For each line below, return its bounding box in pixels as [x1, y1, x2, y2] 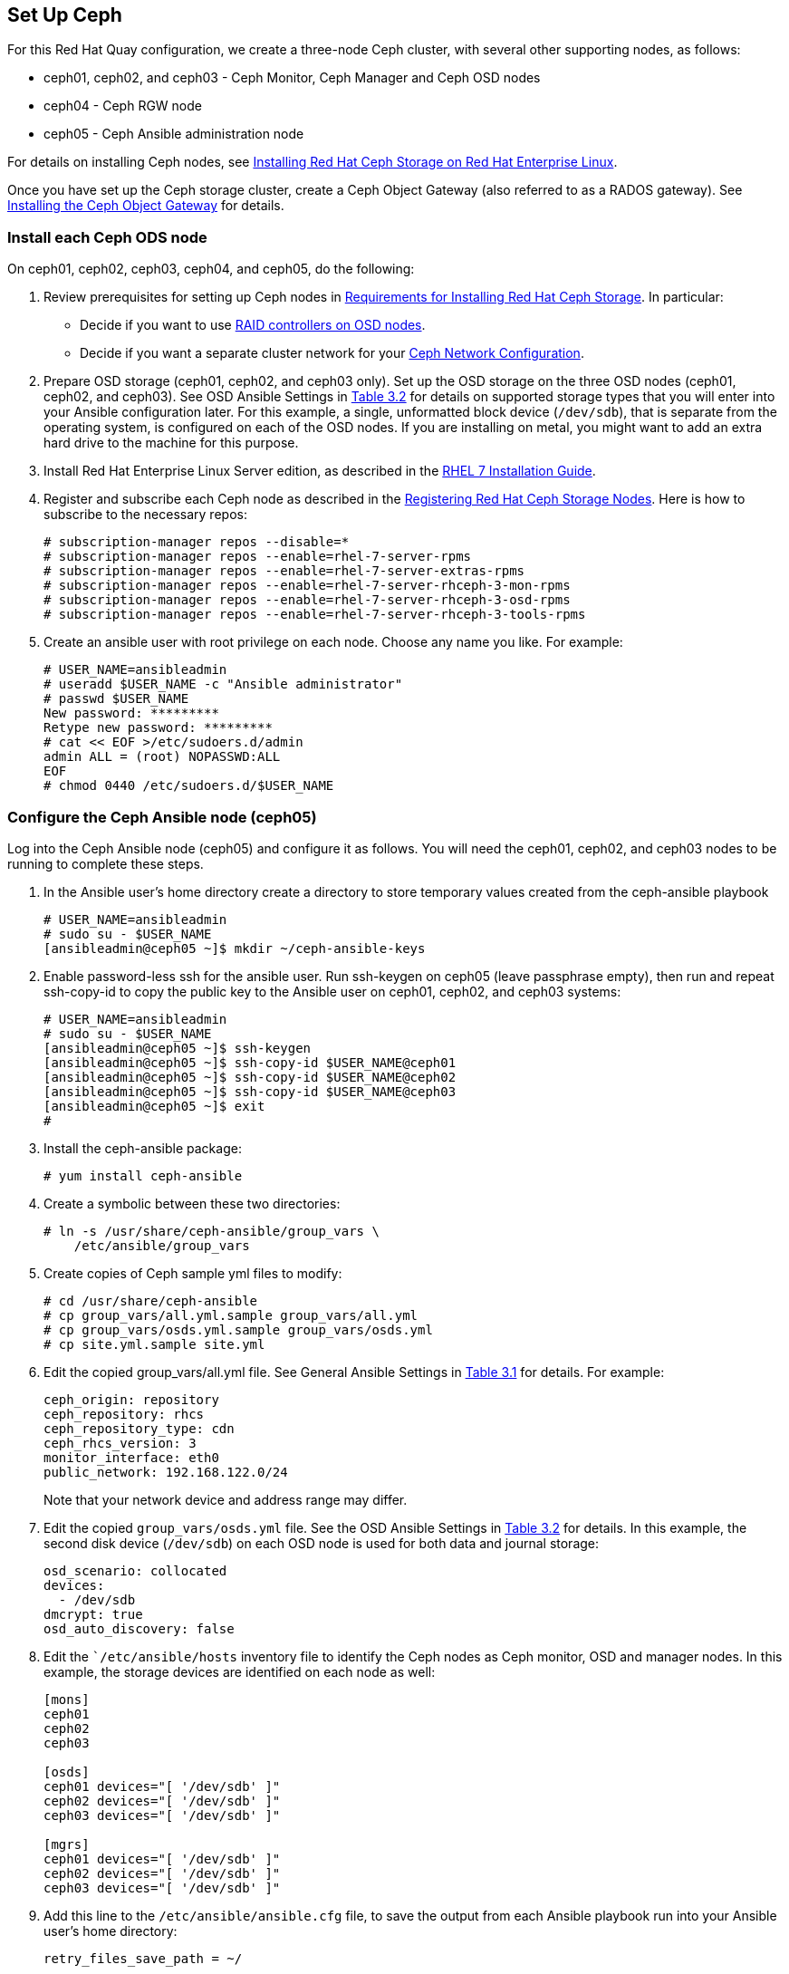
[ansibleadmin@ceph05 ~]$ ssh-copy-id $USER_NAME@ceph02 [43, 1069, 457, 1084]
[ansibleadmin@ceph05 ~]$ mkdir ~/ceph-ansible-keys [43, 940, 426, 956]
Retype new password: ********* [43, 720, 273, 736]
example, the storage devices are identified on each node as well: [43, 1663, 436, 1680]
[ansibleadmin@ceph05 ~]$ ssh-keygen [43, 1040, 312, 1055]
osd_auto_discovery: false [43, 1621, 235, 1636]
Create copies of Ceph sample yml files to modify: [43, 1265, 342, 1281]
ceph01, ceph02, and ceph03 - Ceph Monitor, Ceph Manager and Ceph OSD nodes [43, 70, 541, 86]
